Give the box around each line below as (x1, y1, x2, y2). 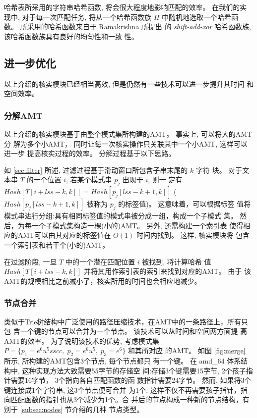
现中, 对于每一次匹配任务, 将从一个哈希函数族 (4, 11, 152, 22)
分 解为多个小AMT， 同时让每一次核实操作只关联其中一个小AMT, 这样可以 (4, 138, 248, 149)
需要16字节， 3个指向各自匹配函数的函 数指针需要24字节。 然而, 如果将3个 (10, 375, 252, 385)
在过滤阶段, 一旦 (4, 256, 57, 266)
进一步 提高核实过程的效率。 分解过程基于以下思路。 (4, 148, 176, 158)
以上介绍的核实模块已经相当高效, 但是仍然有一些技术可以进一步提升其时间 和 (4, 78, 254, 89)
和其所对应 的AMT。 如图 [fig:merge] (128, 345, 246, 356)
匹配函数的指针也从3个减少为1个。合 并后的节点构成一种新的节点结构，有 (10, 394, 250, 405)
